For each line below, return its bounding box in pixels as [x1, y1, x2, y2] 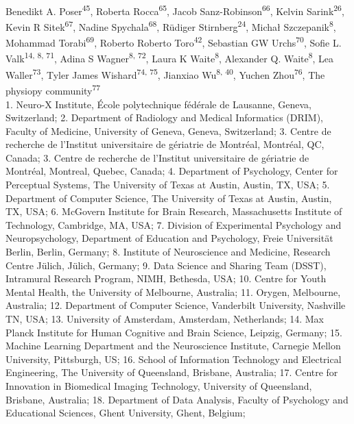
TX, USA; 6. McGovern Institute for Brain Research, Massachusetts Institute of [5, 204, 342, 219]
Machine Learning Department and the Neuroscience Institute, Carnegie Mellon [5, 338, 341, 353]
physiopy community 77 [5, 82, 101, 97]
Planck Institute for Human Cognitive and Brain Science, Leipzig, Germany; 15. [5, 325, 342, 339]
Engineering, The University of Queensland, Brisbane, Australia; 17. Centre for [5, 365, 338, 379]
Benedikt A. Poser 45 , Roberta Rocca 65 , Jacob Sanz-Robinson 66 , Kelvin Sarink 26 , [5, 2, 344, 18]
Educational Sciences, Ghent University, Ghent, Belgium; [5, 406, 246, 420]
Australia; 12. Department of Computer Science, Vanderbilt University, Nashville [5, 298, 346, 312]
